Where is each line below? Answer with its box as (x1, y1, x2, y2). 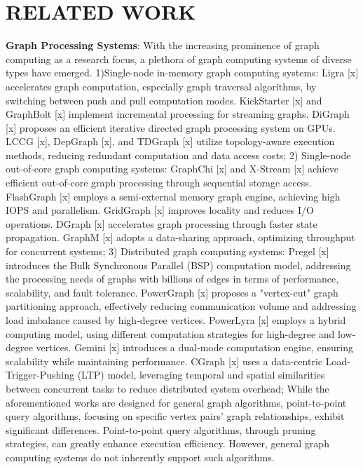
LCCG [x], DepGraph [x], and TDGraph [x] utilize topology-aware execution (6, 134, 335, 149)
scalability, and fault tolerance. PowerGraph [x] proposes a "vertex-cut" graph (6, 285, 338, 299)
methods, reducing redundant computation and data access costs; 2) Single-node (6, 147, 351, 162)
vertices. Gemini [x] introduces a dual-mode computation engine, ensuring (36, 340, 353, 355)
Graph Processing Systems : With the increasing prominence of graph (6, 38, 320, 53)
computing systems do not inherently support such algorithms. (6, 449, 275, 464)
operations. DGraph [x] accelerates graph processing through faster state (6, 216, 317, 231)
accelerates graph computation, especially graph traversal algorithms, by (6, 79, 317, 93)
